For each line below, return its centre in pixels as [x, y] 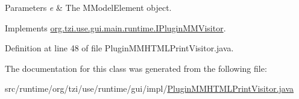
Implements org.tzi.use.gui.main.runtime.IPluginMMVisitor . [115, 27]
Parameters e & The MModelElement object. [88, 7]
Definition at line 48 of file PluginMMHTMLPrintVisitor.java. [119, 48]
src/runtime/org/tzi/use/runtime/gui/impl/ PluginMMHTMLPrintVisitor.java [149, 88]
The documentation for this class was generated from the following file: [136, 68]
